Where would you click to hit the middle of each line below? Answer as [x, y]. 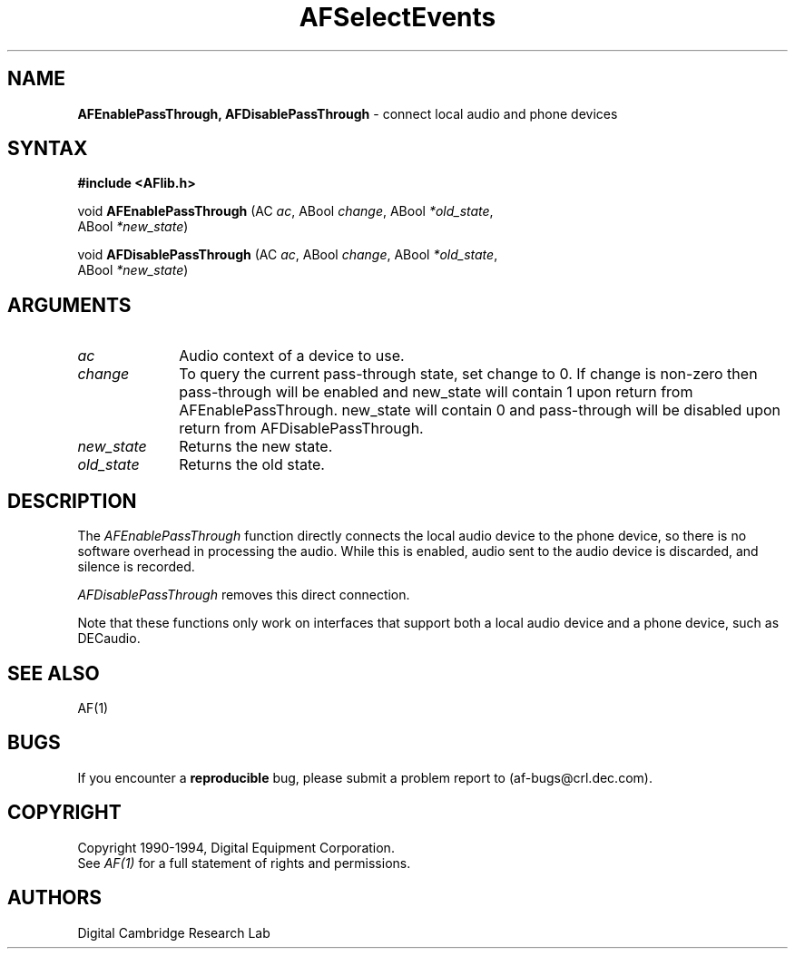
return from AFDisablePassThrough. [301, 429]
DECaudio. [109, 639]
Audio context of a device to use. [292, 356]
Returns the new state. [256, 447]
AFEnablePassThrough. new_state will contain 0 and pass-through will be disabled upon [480, 410]
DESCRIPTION [72, 501]
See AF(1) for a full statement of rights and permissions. [244, 863]
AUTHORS [55, 898]
